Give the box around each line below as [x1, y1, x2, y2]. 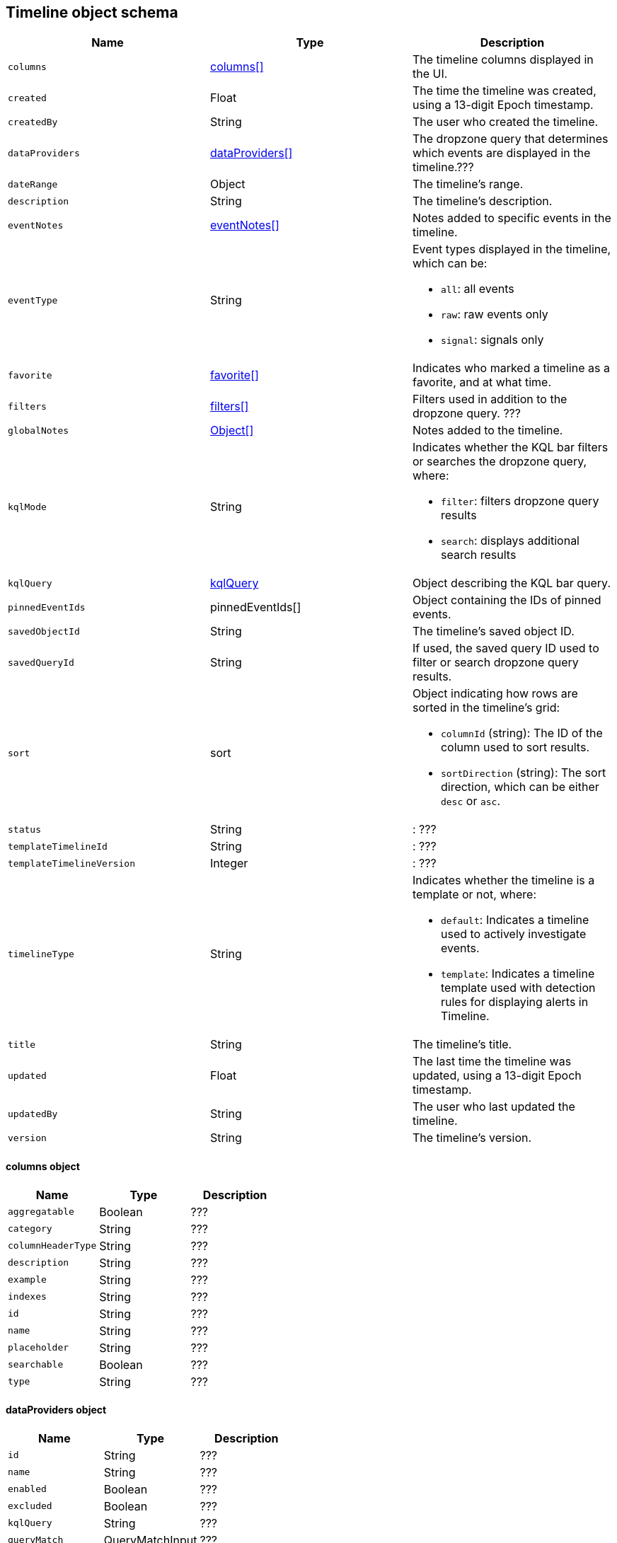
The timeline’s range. [412, 177, 524, 192]
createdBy [8, 116, 58, 127]
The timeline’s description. [412, 194, 553, 209]
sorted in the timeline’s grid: [412, 700, 560, 715]
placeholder [8, 1342, 69, 1353]
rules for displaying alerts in [440, 995, 589, 1010]
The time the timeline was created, [412, 83, 596, 98]
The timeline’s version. [412, 1131, 532, 1145]
